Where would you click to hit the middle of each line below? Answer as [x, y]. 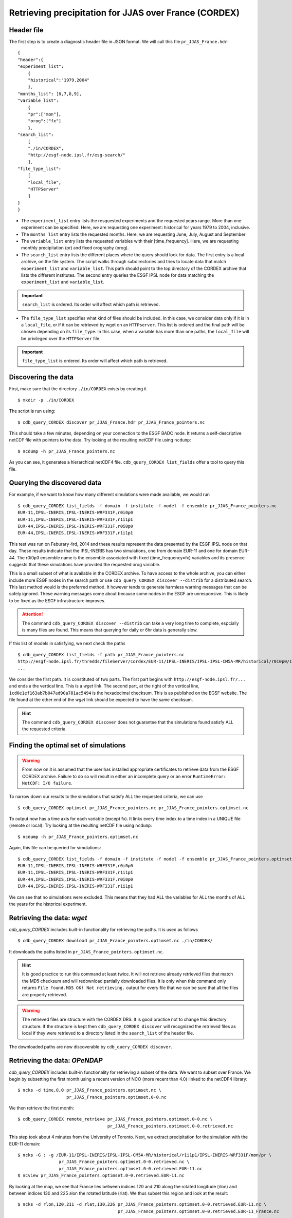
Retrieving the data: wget [48, 918]
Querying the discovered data [55, 483]
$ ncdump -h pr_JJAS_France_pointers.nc [66, 451]
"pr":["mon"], [45, 114]
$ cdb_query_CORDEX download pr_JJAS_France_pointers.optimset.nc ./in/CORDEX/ [115, 941]
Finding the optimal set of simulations [67, 745]
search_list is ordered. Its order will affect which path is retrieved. [91, 304]
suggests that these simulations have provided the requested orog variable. [85, 564]
